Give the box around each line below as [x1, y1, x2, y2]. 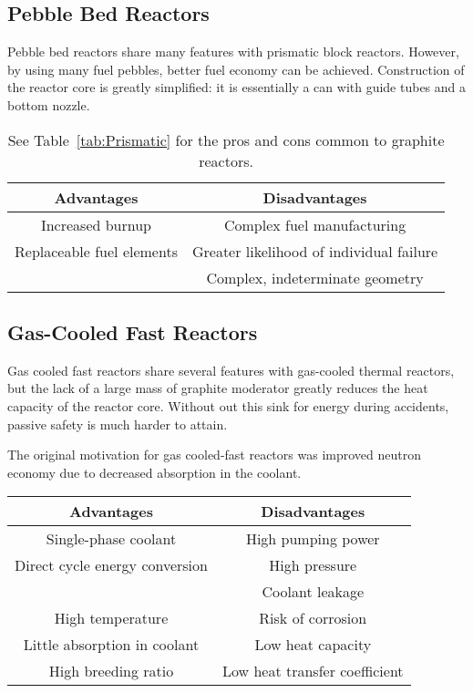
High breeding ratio [48, 660, 174, 682]
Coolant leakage [262, 581, 365, 603]
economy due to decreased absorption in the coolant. [7, 462, 302, 481]
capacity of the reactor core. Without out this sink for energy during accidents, [7, 396, 449, 415]
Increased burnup [40, 213, 152, 235]
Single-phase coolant [46, 528, 177, 550]
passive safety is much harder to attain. [7, 414, 228, 433]
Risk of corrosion [259, 607, 367, 629]
